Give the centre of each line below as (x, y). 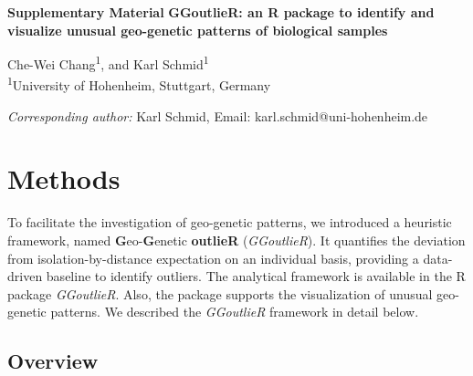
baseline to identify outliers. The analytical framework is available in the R (256, 276)
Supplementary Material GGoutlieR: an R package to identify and (221, 12)
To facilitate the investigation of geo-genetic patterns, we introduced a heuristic (230, 222)
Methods (64, 178)
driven (25, 276)
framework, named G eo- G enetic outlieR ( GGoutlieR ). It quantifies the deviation (236, 240)
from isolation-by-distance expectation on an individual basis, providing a (213, 258)
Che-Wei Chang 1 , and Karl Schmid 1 (108, 63)
